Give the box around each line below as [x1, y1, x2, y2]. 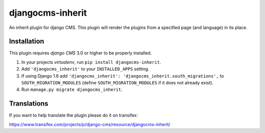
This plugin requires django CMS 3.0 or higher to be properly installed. [9, 50, 152, 56]
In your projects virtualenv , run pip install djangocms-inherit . [21, 59, 161, 65]
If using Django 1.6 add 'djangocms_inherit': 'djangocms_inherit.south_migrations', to [21, 73, 224, 79]
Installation [9, 37, 44, 46]
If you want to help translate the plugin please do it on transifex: [9, 112, 138, 118]
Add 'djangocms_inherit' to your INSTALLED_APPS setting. [21, 66, 150, 72]
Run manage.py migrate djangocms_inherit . [21, 86, 123, 93]
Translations [9, 100, 49, 108]
